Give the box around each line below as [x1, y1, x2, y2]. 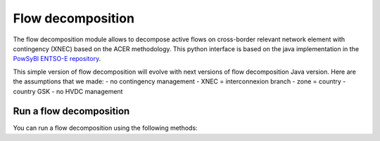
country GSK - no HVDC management [13, 87, 123, 95]
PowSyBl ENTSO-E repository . [13, 55, 101, 63]
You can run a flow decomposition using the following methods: [13, 123, 198, 133]
